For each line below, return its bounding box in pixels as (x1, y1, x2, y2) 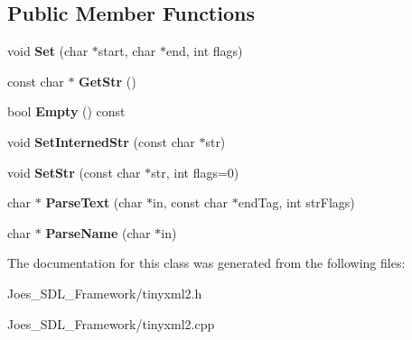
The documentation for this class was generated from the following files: (7, 253, 406, 272)
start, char (98, 41, 156, 60)
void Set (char (7, 41, 89, 60)
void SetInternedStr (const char (7, 132, 195, 151)
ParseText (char (45, 193, 143, 212)
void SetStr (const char (7, 162, 141, 181)
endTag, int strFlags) (238, 193, 355, 212)
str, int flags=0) (151, 162, 239, 181)
